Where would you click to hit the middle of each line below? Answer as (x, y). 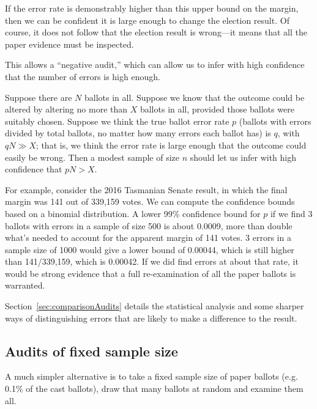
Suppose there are (39, 97)
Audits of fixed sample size (91, 351)
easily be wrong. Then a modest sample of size (92, 157)
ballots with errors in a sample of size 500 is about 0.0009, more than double (149, 225)
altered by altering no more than (66, 109)
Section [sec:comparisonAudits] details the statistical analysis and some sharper (155, 306)
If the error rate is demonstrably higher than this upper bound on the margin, (152, 8)
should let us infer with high (243, 157)
